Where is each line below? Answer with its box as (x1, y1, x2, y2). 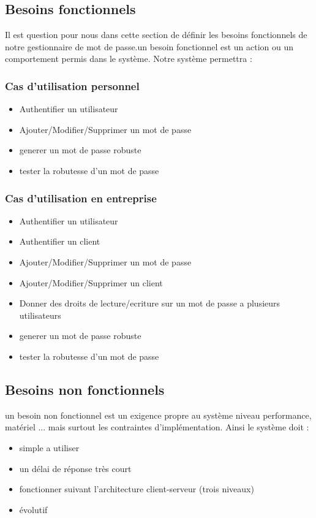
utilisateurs (19, 308, 61, 321)
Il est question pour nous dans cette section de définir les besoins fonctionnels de (5, 28, 307, 41)
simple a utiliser (19, 441, 80, 454)
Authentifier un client (19, 235, 100, 248)
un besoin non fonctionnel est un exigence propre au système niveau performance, (5, 408, 312, 421)
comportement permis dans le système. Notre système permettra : (5, 52, 252, 65)
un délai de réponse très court (19, 462, 132, 474)
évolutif (19, 503, 48, 516)
